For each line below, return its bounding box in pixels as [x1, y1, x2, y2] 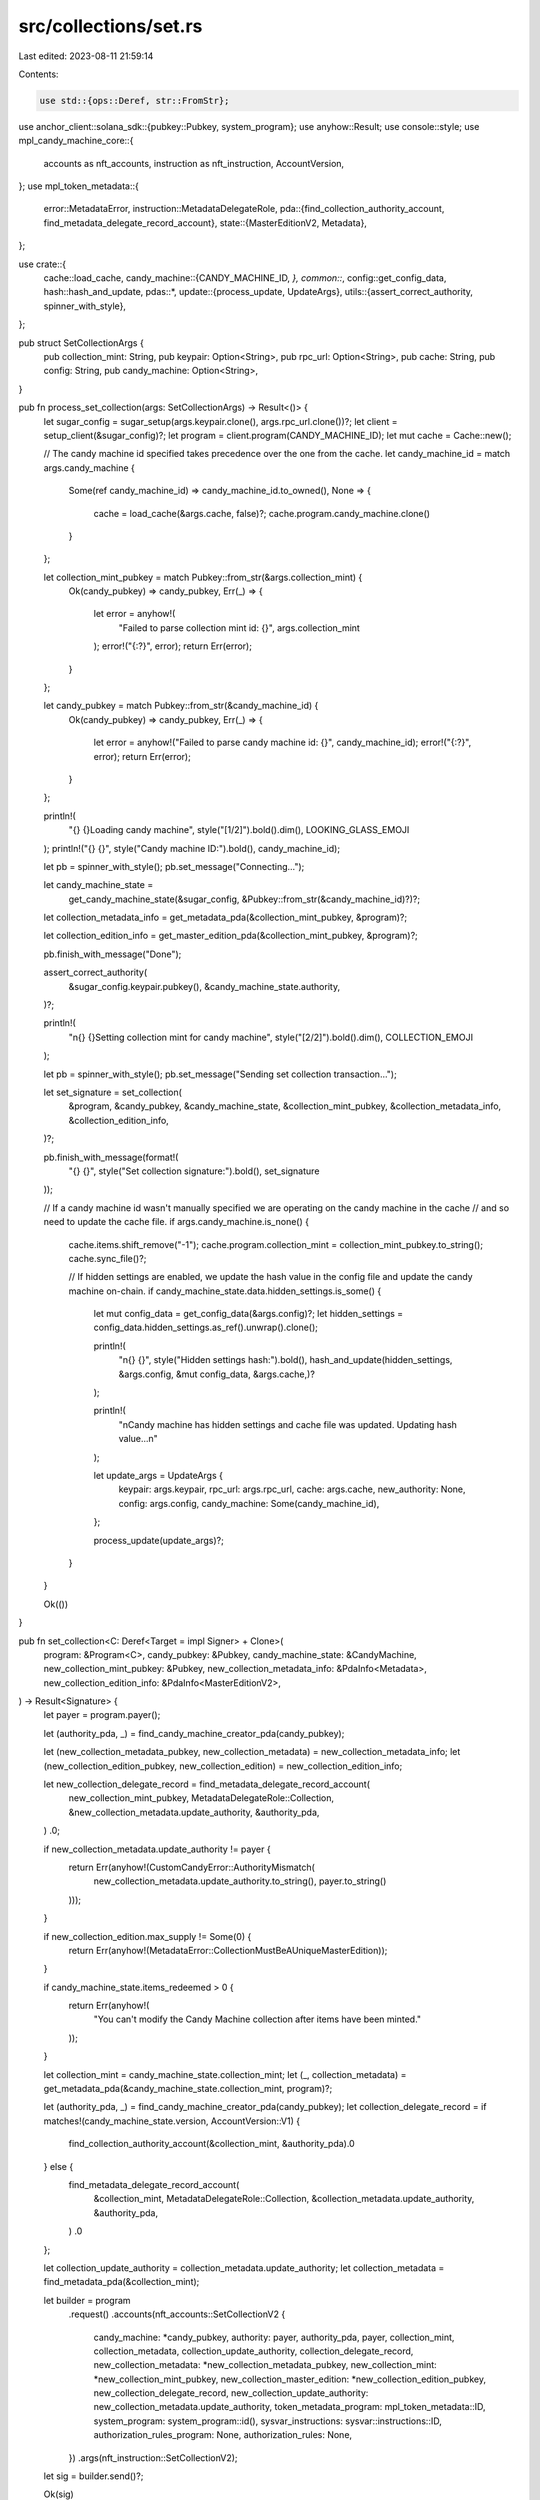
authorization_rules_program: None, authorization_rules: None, [93, 2429, 353, 2441]
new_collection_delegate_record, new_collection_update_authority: [93, 2387, 369, 2399]
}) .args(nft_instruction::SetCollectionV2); [68, 2451, 239, 2464]
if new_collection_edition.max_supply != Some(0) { [43, 1930, 252, 1942]
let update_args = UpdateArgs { [93, 1469, 224, 1481]
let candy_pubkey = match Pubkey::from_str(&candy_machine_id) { [43, 700, 319, 712]
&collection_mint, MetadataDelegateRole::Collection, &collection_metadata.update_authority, [93, 2193, 475, 2205]
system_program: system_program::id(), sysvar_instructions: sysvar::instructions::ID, [93, 2415, 442, 2427]
